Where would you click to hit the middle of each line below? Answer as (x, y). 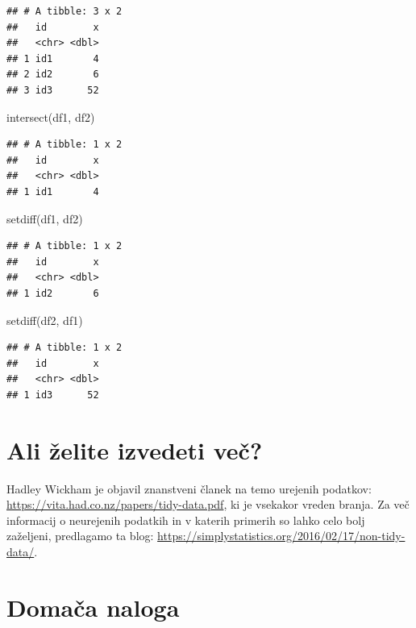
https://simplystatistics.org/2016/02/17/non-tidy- (281, 536)
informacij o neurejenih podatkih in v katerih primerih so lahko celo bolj (186, 520)
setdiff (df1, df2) (45, 218)
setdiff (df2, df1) (45, 320)
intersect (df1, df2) (51, 116)
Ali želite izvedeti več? (135, 449)
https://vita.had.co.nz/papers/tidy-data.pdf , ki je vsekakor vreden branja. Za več (208, 504)
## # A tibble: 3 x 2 (64, 11)
